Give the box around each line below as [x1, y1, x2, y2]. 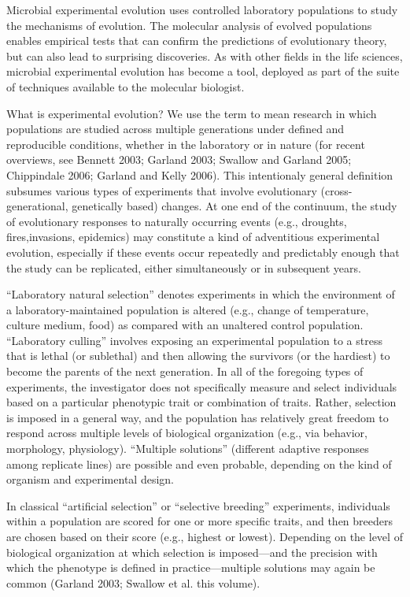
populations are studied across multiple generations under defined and [6, 121, 345, 137]
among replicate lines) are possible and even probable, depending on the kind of [6, 455, 392, 472]
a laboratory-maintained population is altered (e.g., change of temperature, [6, 301, 369, 317]
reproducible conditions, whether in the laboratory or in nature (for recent [6, 135, 365, 152]
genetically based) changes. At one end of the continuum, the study [72, 198, 397, 214]
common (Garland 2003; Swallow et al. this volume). [6, 574, 260, 591]
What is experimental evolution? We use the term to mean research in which [6, 105, 377, 121]
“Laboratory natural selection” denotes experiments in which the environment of [6, 286, 395, 302]
